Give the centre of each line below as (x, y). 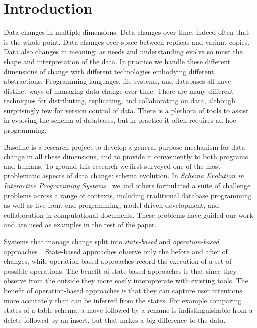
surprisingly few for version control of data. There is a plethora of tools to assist (126, 110)
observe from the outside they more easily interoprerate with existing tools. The (126, 280)
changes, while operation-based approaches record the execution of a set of (118, 261)
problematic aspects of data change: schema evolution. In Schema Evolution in (124, 176)
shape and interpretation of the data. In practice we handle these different (117, 61)
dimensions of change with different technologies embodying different (109, 71)
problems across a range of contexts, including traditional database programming (128, 195)
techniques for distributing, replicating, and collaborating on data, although (120, 100)
